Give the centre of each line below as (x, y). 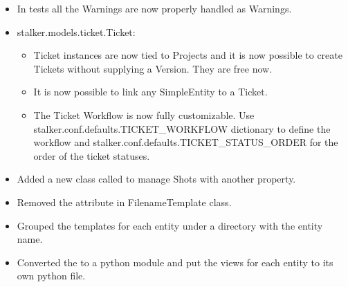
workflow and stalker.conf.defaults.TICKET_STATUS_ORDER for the (186, 142)
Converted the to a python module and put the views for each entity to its (175, 262)
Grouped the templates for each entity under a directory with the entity (170, 225)
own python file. (51, 276)
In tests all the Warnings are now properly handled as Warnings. (154, 8)
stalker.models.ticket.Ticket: (76, 31)
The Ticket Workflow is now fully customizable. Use (144, 114)
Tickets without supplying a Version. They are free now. (153, 68)
